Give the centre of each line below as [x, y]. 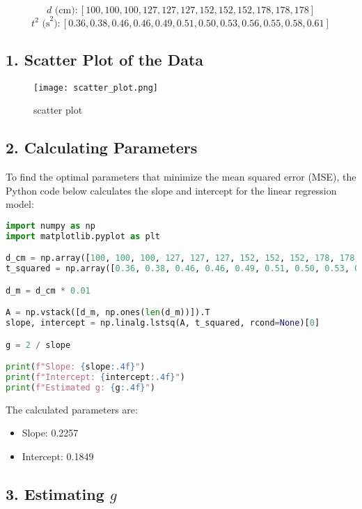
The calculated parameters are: [72, 409]
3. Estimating [55, 494]
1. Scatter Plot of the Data [105, 59]
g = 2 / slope [38, 345]
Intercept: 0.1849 [58, 456]
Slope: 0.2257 [50, 433]
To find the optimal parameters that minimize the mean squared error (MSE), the [181, 177]
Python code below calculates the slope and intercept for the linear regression [171, 190]
